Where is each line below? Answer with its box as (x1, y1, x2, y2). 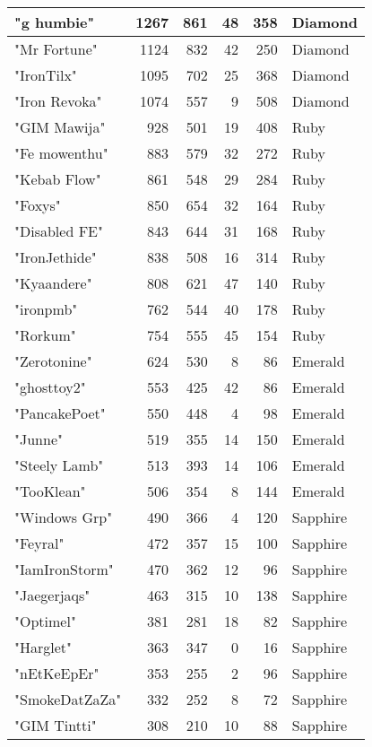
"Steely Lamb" (14, 455, 104, 475)
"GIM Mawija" (14, 117, 106, 137)
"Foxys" (14, 195, 61, 215)
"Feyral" (14, 533, 65, 553)
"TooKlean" (14, 481, 86, 501)
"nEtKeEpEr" (14, 663, 99, 683)
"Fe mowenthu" (14, 143, 108, 163)
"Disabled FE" (14, 221, 103, 241)
